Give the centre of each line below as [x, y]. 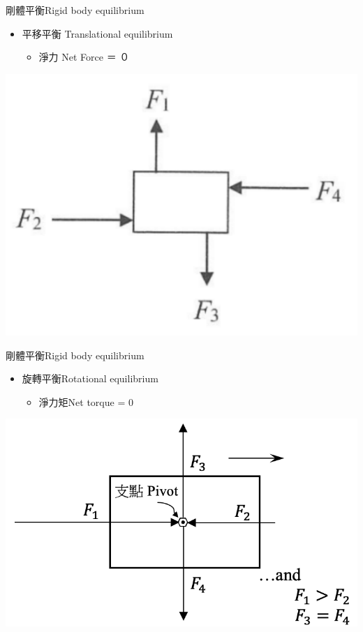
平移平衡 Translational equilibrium [97, 33]
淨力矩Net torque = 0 [86, 401]
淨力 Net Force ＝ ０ [84, 57]
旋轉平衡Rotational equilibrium [90, 378]
